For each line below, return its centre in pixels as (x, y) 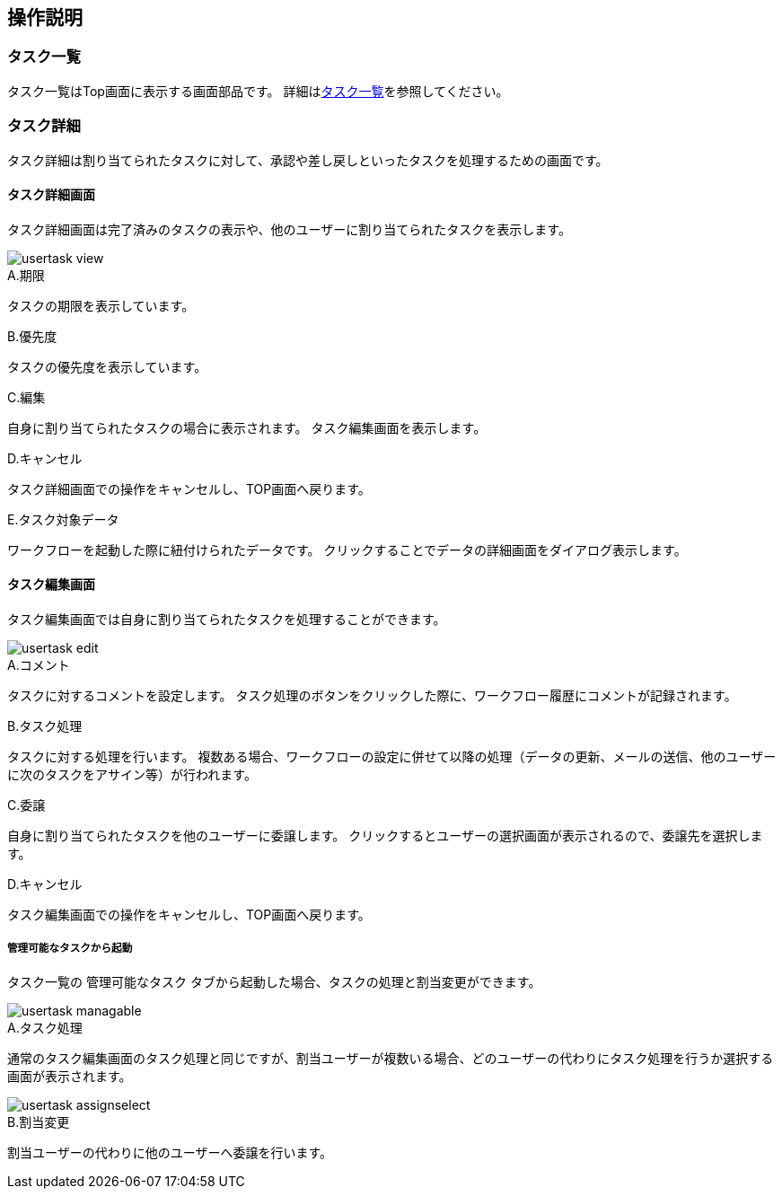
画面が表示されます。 (70, 1076)
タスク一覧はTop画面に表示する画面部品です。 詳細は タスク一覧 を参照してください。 (258, 91)
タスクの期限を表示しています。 (101, 305)
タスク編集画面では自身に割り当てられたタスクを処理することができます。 (227, 619)
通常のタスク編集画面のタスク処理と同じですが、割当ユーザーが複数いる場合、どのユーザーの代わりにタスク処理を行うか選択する (391, 1058)
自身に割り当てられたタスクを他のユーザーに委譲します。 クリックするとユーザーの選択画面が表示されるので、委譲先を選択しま (385, 835)
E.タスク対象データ (63, 519)
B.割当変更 (39, 1121)
